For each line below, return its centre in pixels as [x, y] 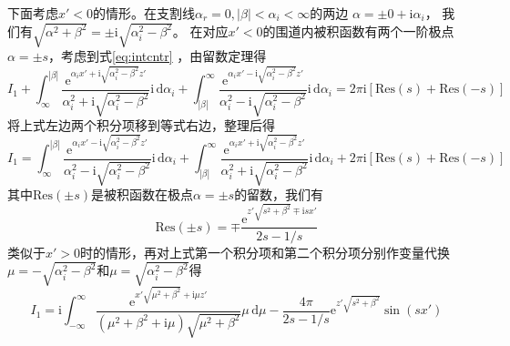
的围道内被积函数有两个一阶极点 [358, 31]
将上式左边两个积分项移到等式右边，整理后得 [141, 125]
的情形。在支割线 [144, 13]
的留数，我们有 [279, 194]
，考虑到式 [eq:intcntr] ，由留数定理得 [158, 56]
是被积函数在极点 [143, 194]
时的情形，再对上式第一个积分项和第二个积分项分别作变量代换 [265, 252]
